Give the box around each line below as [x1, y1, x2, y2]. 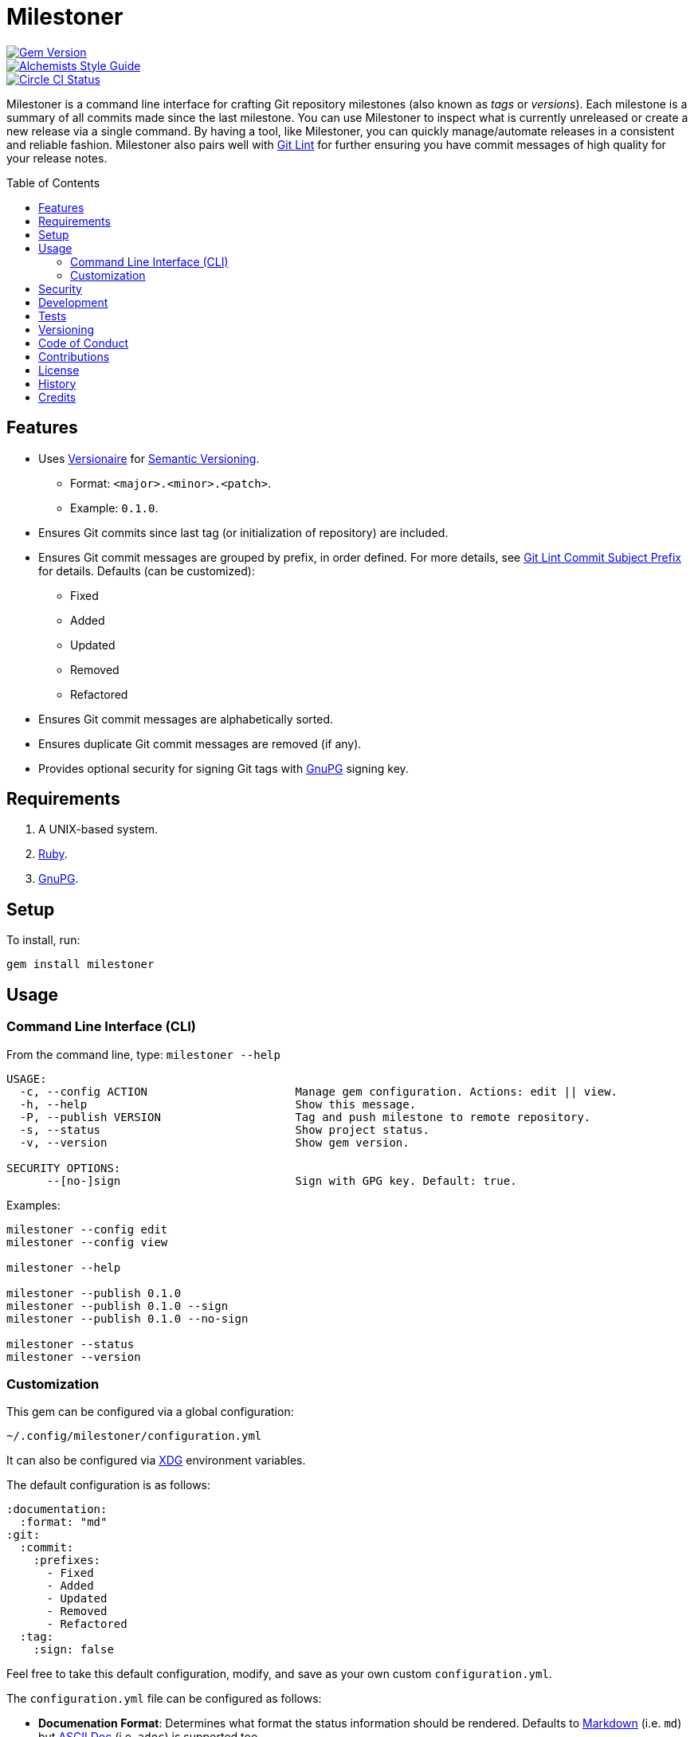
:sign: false [33, 1643, 114, 1657]
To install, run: [6, 933, 80, 947]
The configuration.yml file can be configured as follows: [6, 1692, 322, 1706]
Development [38, 295, 108, 309]
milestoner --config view [6, 1235, 168, 1249]
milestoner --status [6, 1337, 135, 1351]
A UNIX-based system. [38, 822, 159, 837]
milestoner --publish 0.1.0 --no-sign [6, 1312, 249, 1325]
